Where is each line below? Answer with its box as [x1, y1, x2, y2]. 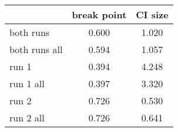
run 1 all [9, 77, 45, 90]
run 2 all [9, 111, 45, 124]
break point [72, 8, 127, 21]
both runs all [9, 42, 63, 56]
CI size [136, 8, 169, 21]
